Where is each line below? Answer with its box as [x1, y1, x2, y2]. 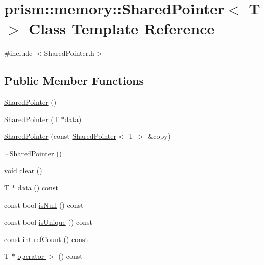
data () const [17, 182, 58, 193]
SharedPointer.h [44, 47, 94, 58]
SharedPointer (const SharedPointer [4, 131, 117, 141]
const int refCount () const [4, 233, 88, 244]
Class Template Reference [29, 18, 215, 39]
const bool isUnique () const [4, 216, 92, 227]
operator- [17, 251, 46, 261]
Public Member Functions [4, 73, 144, 88]
